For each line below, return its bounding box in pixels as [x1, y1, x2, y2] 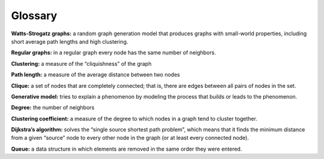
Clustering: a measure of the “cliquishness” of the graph [11, 60, 152, 67]
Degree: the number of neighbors [11, 104, 95, 111]
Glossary [11, 9, 58, 22]
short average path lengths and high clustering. [11, 38, 128, 45]
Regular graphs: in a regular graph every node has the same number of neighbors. [11, 49, 216, 56]
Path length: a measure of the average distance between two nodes [11, 71, 180, 78]
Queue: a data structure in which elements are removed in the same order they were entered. [11, 145, 242, 152]
